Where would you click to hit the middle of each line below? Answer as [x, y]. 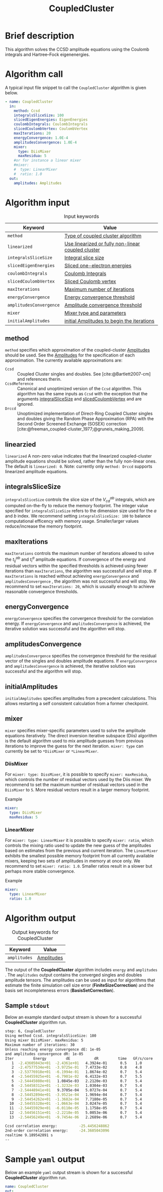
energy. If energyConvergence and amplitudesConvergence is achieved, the [78, 623]
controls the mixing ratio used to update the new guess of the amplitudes [78, 845]
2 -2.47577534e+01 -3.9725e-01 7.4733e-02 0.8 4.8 [77, 1067]
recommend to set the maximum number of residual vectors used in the [77, 785]
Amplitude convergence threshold [103, 305]
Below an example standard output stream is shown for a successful [73, 1017]
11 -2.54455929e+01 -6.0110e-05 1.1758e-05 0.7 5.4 [76, 1108]
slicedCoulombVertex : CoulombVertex [51, 129]
